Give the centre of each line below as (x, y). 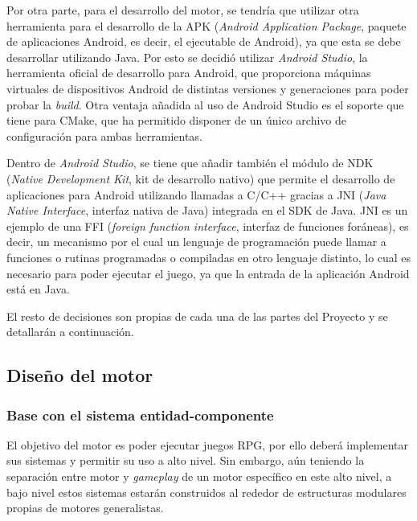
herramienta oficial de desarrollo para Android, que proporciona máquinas (189, 73)
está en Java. (38, 289)
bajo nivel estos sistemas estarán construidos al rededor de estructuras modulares (206, 492)
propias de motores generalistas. (85, 508)
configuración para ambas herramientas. (104, 135)
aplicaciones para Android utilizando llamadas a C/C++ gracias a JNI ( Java (196, 194)
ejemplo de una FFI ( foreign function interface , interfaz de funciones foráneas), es (208, 226)
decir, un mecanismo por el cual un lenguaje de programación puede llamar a (196, 242)
